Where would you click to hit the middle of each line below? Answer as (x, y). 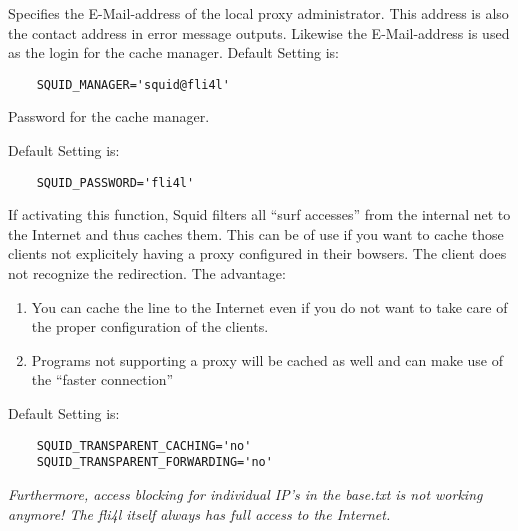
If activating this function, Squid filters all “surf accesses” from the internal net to (259, 214)
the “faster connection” (102, 379)
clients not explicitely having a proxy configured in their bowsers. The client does (257, 253)
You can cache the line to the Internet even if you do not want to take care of (269, 306)
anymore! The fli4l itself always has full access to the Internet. (199, 513)
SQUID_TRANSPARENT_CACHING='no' (144, 445)
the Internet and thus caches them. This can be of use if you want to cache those (256, 233)
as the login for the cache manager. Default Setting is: (173, 52)
